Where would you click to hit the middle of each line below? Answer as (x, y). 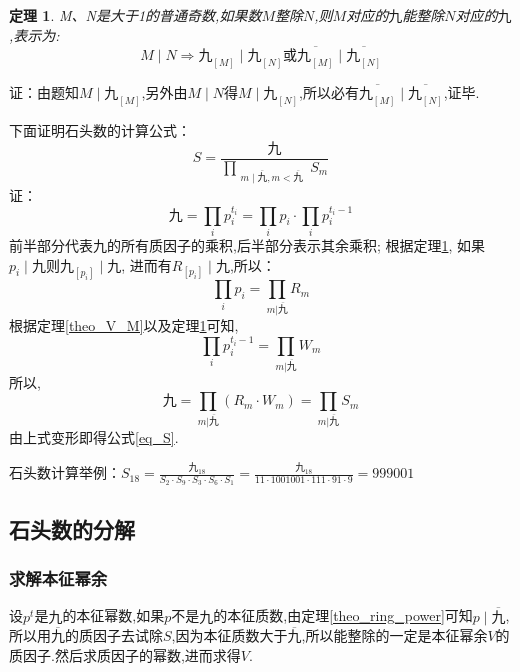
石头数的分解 (72, 528)
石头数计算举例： (65, 472)
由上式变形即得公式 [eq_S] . (94, 437)
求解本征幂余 (58, 578)
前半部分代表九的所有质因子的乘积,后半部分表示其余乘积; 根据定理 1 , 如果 (247, 244)
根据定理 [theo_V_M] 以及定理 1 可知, (124, 325)
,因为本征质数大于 (229, 635)
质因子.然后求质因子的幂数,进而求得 (125, 655)
